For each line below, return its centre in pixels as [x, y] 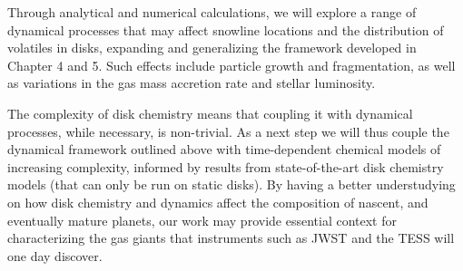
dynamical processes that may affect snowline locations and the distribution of [226, 29]
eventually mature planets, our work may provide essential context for [202, 220]
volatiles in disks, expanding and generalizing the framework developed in [212, 48]
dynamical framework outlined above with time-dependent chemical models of [224, 149]
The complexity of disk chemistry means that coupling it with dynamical [210, 113]
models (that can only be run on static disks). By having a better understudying [231, 184]
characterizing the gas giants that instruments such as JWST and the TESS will [231, 238]
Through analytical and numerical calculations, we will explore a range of [212, 12]
